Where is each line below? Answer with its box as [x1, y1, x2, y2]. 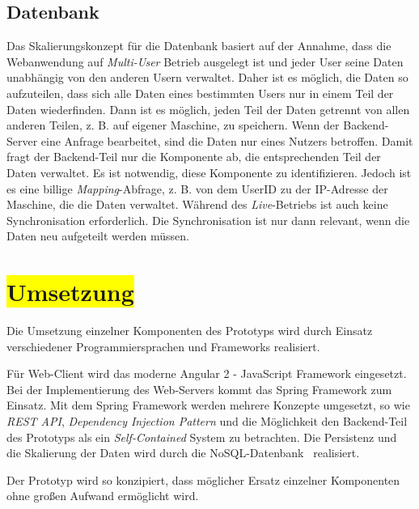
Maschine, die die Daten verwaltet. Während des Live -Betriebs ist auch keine [6, 196, 388, 213]
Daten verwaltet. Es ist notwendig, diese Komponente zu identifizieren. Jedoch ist [6, 163, 412, 180]
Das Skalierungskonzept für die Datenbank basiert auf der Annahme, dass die [6, 37, 391, 54]
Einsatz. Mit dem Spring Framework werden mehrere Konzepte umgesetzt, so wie [6, 397, 410, 414]
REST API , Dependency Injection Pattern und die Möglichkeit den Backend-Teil [6, 413, 408, 430]
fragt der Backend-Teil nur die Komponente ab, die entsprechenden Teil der [6, 148, 381, 165]
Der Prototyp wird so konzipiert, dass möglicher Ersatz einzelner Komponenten [6, 471, 400, 488]
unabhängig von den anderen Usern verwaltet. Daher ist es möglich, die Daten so [6, 69, 408, 86]
